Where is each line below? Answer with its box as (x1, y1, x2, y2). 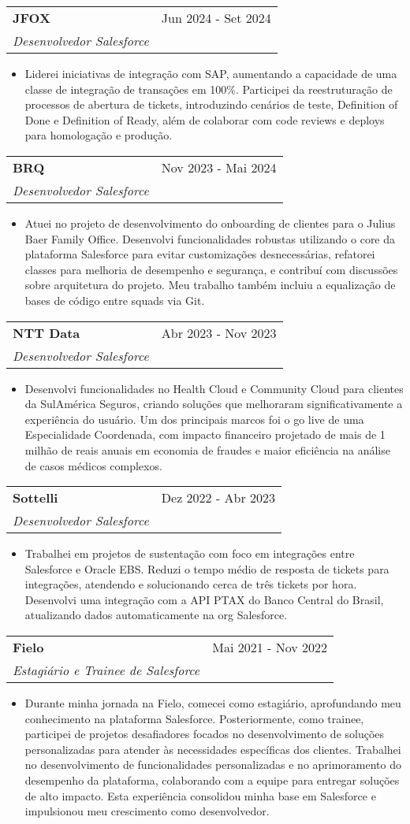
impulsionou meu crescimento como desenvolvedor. (24, 803, 270, 819)
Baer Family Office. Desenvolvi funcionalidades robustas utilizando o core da (24, 230, 396, 247)
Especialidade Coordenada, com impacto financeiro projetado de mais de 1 (24, 426, 386, 443)
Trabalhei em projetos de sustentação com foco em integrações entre (24, 545, 355, 562)
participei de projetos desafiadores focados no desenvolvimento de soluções (24, 726, 385, 742)
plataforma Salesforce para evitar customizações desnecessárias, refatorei (24, 246, 375, 262)
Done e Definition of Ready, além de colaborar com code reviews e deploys (24, 111, 385, 128)
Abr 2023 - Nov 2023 (161, 323, 277, 342)
